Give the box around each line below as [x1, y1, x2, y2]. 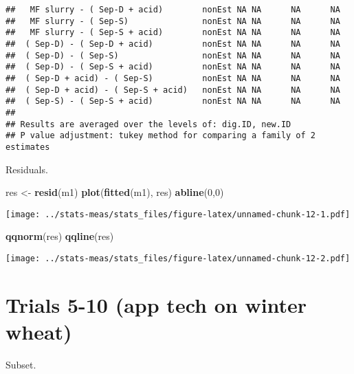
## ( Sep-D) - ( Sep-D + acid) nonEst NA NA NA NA [5, 38, 340, 49]
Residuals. [5, 162, 48, 176]
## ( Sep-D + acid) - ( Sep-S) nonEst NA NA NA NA [5, 73, 340, 83]
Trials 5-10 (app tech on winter [5, 290, 307, 318]
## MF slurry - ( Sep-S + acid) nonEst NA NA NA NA [5, 27, 340, 38]
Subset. [5, 357, 36, 371]
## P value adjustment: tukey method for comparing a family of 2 [5, 131, 316, 141]
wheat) [5, 318, 72, 345]
